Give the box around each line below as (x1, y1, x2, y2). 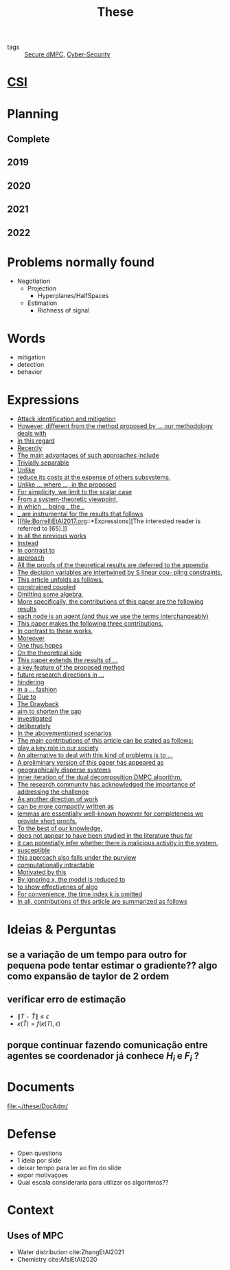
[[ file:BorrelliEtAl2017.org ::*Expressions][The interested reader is (16, 517, 201, 525)
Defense (7, 1126, 56, 1142)
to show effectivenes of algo (16, 882, 98, 891)
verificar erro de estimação (7, 994, 126, 1006)
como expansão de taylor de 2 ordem (7, 970, 170, 982)
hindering (16, 678, 45, 686)
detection (16, 361, 45, 369)
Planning (7, 106, 59, 121)
